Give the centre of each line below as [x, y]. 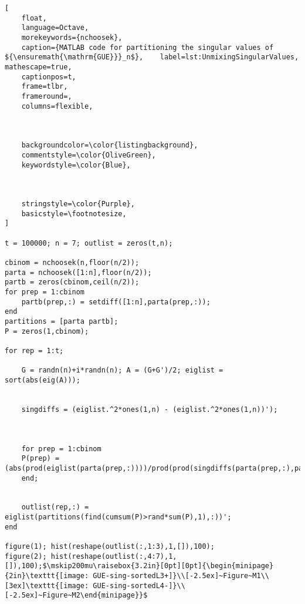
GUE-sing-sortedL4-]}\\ [139, 585]
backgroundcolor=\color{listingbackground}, [110, 145]
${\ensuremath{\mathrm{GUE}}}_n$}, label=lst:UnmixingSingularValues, [152, 57]
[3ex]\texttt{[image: [47, 585]
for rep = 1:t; [34, 350]
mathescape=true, [38, 67]
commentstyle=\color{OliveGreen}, [89, 155]
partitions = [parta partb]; [62, 321]
